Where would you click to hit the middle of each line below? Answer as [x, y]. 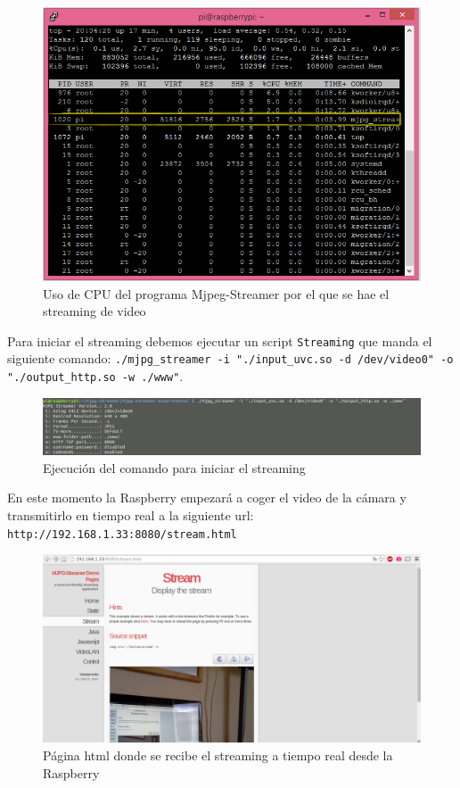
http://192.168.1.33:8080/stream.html [122, 534]
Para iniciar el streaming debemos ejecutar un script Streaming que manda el [220, 340]
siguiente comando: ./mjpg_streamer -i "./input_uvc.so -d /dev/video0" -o [230, 358]
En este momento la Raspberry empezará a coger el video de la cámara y [207, 498]
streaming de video [94, 311]
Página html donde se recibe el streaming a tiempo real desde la [218, 755]
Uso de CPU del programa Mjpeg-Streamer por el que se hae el [216, 293]
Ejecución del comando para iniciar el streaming [174, 467]
